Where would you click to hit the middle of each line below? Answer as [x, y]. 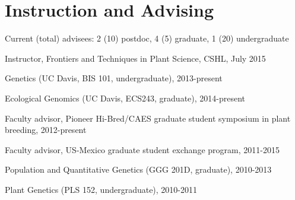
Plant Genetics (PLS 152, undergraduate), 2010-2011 [101, 189]
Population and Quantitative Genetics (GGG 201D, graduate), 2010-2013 [138, 169]
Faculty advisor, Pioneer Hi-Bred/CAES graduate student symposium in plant [148, 118]
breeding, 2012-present [46, 130]
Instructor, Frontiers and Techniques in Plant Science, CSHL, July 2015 [135, 58]
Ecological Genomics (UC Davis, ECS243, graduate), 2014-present [125, 98]
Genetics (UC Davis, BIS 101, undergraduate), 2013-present [114, 78]
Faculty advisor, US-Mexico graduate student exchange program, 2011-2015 [142, 149]
